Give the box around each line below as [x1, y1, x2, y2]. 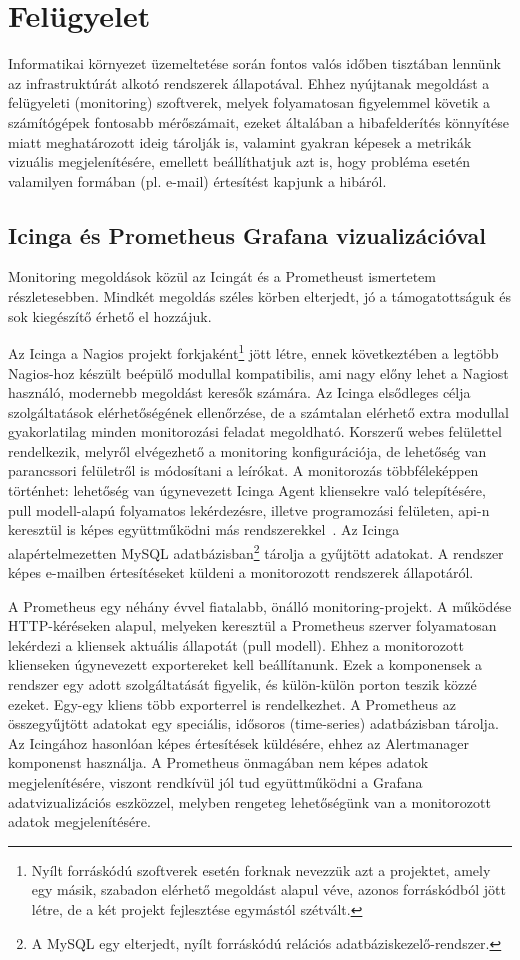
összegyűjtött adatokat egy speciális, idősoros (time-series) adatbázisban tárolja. [8, 713, 499, 734]
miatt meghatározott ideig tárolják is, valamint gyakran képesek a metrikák [8, 131, 472, 152]
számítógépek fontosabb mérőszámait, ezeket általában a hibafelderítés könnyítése [8, 111, 509, 132]
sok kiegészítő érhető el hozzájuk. [8, 305, 212, 326]
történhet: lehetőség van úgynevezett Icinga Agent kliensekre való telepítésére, [8, 480, 486, 501]
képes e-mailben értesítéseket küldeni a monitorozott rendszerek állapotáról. [8, 562, 474, 583]
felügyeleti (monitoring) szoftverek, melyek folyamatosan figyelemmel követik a [8, 92, 491, 113]
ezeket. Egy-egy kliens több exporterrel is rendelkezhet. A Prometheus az [8, 693, 456, 714]
